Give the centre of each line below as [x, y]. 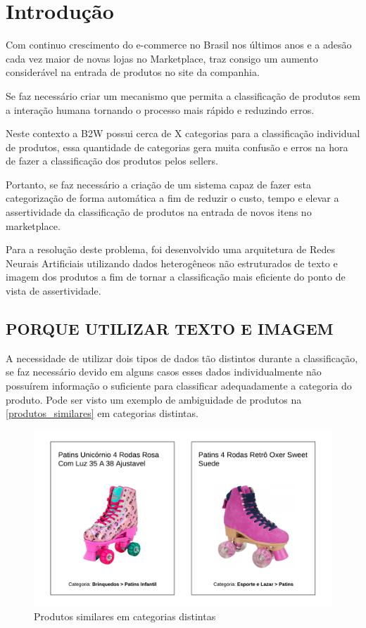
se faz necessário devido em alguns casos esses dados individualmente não [164, 372]
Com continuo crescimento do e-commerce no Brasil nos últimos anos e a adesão [179, 45]
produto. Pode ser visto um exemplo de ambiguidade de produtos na [154, 399]
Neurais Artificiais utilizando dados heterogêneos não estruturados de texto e [172, 263]
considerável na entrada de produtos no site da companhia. [133, 72]
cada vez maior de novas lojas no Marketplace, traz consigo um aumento [162, 58]
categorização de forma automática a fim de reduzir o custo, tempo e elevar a [172, 198]
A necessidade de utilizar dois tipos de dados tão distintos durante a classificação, [182, 358]
